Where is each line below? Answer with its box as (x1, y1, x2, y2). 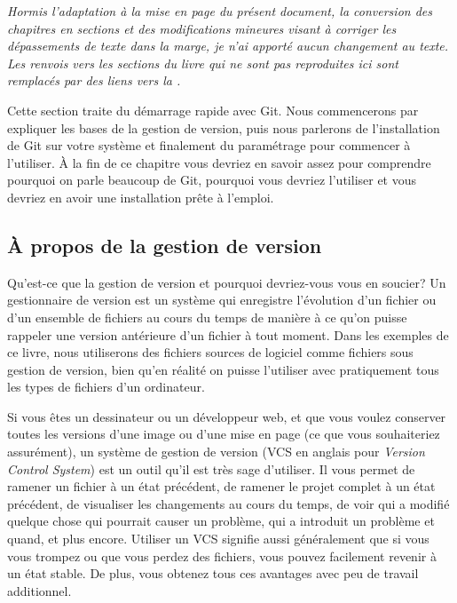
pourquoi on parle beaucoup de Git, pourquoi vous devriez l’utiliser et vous (7, 171, 417, 189)
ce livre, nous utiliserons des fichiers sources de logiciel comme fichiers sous (7, 343, 414, 361)
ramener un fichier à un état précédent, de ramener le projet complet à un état (7, 477, 436, 496)
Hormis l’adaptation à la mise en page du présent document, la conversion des (7, 2, 432, 20)
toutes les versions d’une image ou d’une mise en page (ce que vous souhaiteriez (7, 424, 440, 443)
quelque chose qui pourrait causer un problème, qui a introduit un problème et (7, 512, 435, 530)
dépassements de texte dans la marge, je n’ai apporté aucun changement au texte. (7, 36, 449, 55)
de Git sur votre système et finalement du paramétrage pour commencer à (7, 136, 411, 155)
